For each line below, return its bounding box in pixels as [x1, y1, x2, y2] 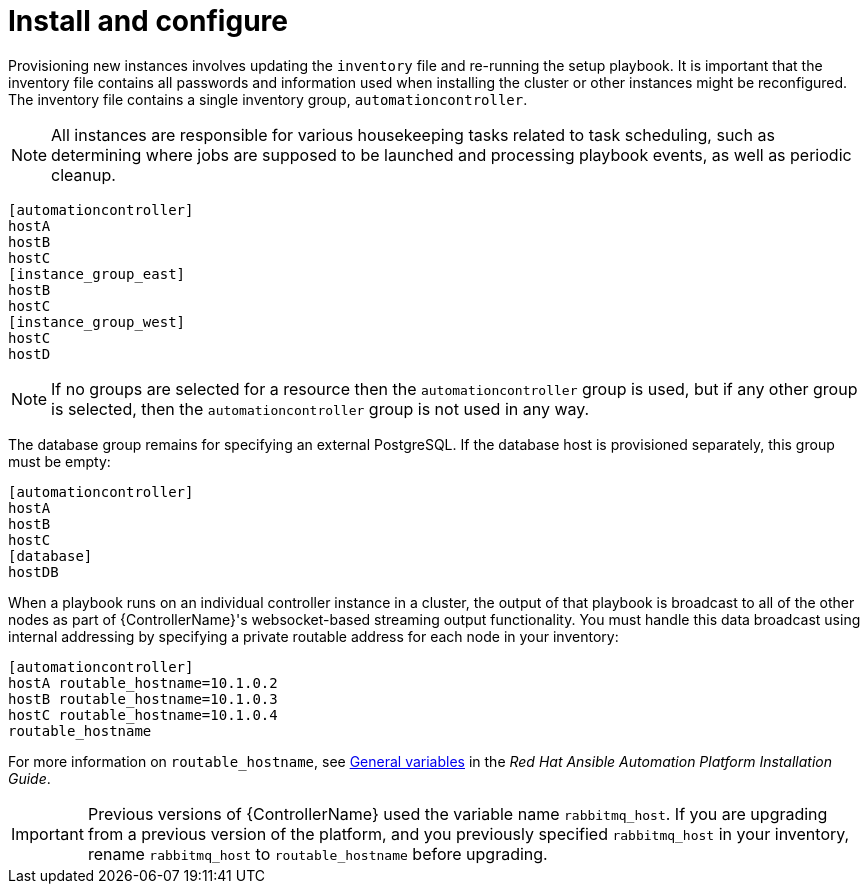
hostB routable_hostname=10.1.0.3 [8, 690, 278, 707]
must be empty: [8, 452, 111, 470]
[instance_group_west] [8, 313, 186, 330]
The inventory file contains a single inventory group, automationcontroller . [8, 90, 528, 108]
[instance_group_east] [8, 265, 186, 282]
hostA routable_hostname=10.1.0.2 [8, 674, 278, 691]
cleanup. [51, 164, 116, 185]
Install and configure [8, 4, 288, 38]
